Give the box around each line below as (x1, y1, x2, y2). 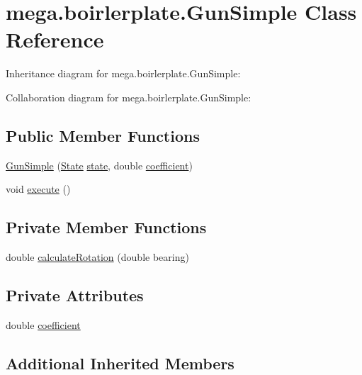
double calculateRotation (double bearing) (6, 250, 189, 264)
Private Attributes (6, 284, 144, 306)
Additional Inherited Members (6, 352, 234, 374)
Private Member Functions (6, 216, 207, 238)
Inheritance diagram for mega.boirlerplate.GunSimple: (6, 66, 241, 81)
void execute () (6, 181, 71, 196)
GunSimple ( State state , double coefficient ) (6, 157, 193, 172)
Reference (6, 25, 104, 54)
